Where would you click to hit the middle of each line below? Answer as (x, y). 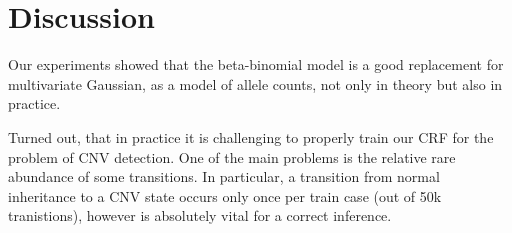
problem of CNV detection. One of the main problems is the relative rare (232, 156)
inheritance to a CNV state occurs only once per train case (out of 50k (225, 195)
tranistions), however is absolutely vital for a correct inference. (200, 215)
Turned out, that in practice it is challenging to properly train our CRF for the (251, 136)
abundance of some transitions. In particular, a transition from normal (224, 176)
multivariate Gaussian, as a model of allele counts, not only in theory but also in (255, 83)
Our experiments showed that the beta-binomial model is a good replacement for (256, 64)
